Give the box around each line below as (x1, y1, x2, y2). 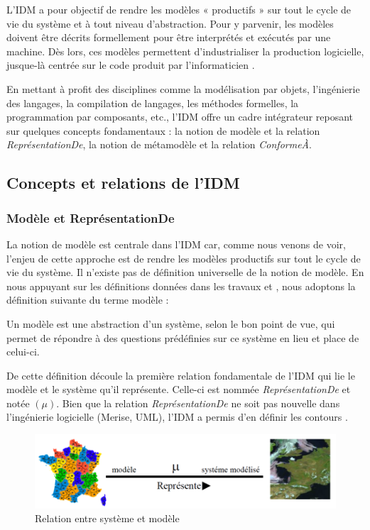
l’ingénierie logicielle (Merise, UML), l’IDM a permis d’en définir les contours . (6, 409, 348, 424)
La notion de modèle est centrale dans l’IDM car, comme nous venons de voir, (6, 236, 346, 251)
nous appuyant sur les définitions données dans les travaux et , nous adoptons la (6, 278, 356, 293)
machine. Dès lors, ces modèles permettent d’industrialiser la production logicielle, (6, 43, 364, 58)
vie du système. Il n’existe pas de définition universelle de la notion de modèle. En (6, 265, 364, 280)
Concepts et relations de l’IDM (6, 172, 240, 194)
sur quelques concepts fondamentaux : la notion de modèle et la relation (6, 123, 320, 138)
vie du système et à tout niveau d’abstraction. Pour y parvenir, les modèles (6, 16, 334, 31)
